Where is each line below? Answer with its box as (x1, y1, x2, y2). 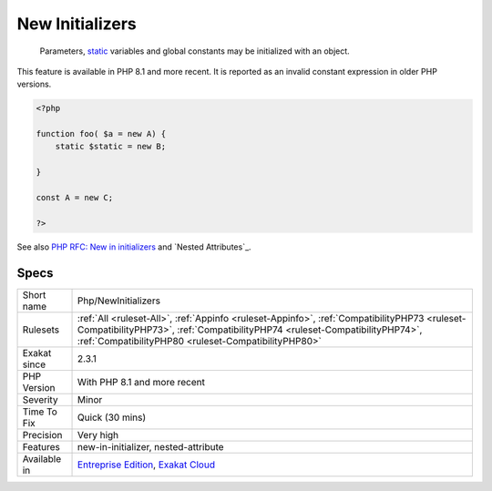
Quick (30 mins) (77, 411, 147, 424)
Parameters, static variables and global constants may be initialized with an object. (39, 46, 350, 56)
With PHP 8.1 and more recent (77, 375, 205, 388)
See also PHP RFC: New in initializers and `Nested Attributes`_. (16, 241, 251, 252)
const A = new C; (36, 192, 114, 203)
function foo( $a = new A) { (36, 128, 167, 139)
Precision (22, 428, 63, 441)
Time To (22, 405, 58, 418)
